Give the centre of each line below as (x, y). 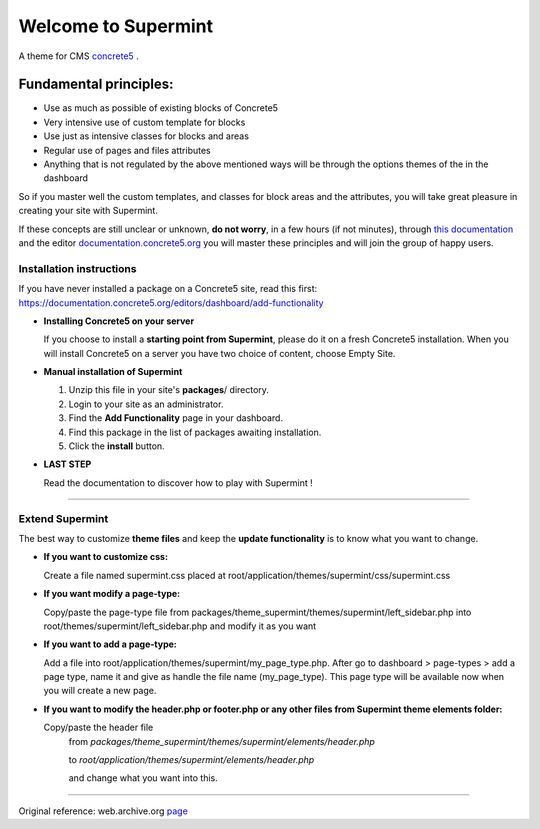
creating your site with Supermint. (88, 211)
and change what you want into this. (143, 778)
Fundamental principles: (96, 84)
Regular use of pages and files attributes (127, 150)
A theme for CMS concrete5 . (78, 56)
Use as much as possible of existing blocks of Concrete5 (161, 108)
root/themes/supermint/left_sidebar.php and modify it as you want (180, 626)
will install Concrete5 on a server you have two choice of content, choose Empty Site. (219, 353)
